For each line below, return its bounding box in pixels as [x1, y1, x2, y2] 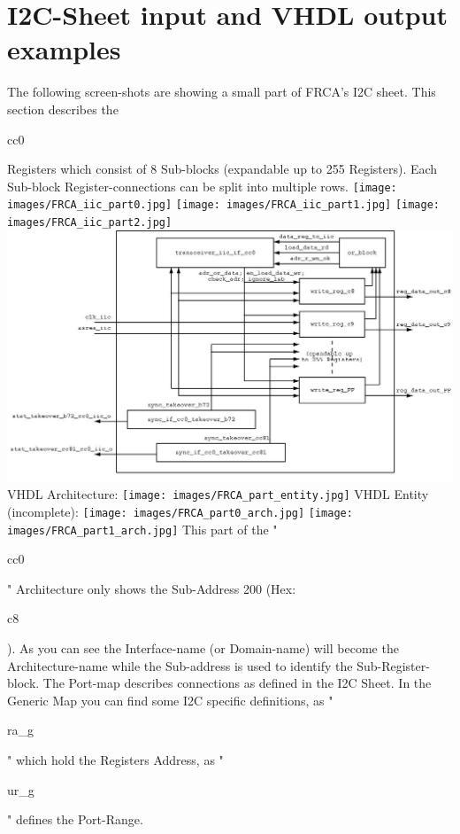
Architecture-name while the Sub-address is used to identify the [7, 656, 353, 674]
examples [7, 31, 121, 67]
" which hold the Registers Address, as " [7, 750, 224, 768]
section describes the [7, 99, 119, 118]
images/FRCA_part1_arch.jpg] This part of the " [7, 519, 278, 538]
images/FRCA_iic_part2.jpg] [7, 216, 172, 229]
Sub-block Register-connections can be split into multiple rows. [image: [7, 176, 397, 195]
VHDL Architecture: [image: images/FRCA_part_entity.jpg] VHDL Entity [7, 485, 429, 503]
